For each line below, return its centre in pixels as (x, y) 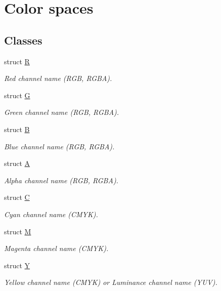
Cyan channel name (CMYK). (51, 214)
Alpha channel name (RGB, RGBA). (61, 180)
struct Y (17, 265)
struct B (17, 129)
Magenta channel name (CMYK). (56, 248)
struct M (18, 231)
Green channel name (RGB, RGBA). (62, 112)
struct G (17, 95)
